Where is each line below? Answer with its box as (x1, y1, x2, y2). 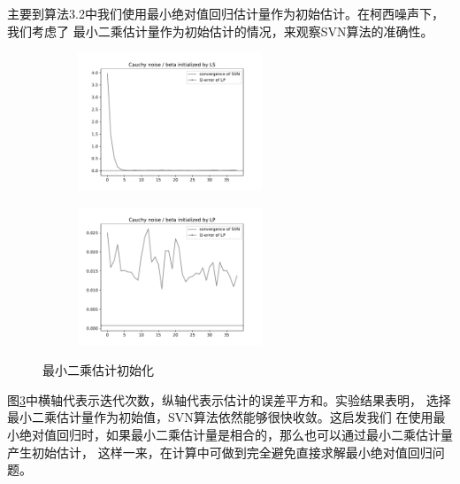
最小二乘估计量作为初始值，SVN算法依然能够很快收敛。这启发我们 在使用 (7, 408, 433, 426)
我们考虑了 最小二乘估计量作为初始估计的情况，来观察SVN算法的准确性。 (7, 21, 433, 40)
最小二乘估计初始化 (42, 361, 154, 379)
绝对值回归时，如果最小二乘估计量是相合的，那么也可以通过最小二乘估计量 (19, 425, 453, 443)
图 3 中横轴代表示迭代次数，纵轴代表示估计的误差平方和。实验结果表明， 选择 (7, 390, 451, 409)
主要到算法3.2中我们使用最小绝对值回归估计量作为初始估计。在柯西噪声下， (7, 4, 444, 22)
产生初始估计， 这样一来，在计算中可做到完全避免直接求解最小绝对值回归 (7, 442, 433, 461)
